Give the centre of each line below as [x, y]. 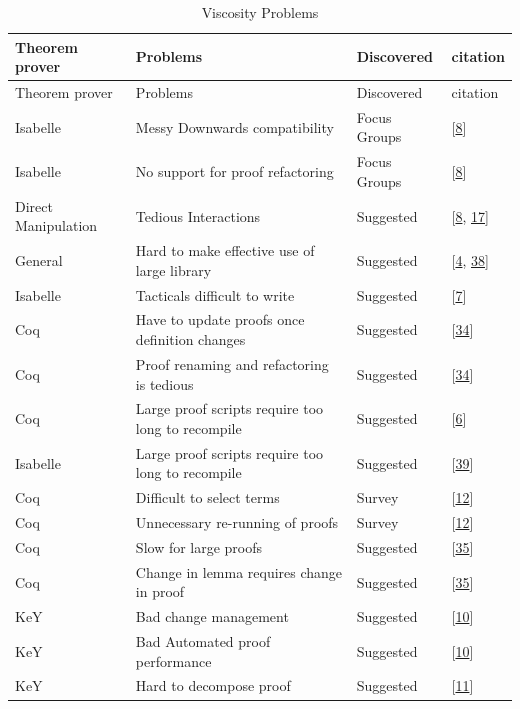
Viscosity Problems [260, 12]
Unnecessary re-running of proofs [237, 522]
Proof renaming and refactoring [232, 363]
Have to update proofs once [220, 319]
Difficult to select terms [207, 497]
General [39, 259]
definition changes [190, 339]
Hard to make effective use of [225, 250]
